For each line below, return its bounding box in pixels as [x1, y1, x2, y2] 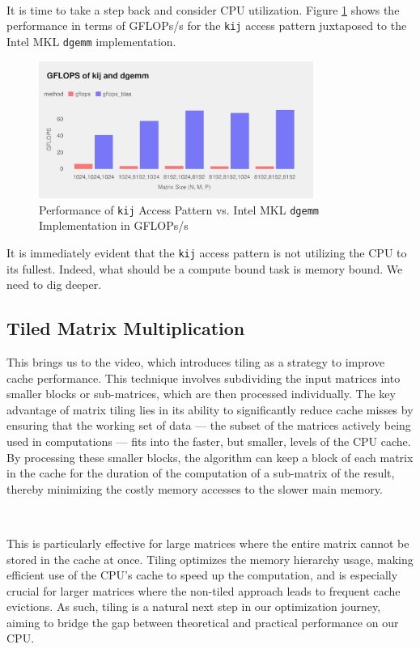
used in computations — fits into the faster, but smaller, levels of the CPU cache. [6, 432, 411, 449]
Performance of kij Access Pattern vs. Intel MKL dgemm [39, 201, 319, 218]
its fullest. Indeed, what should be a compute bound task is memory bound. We [6, 260, 403, 277]
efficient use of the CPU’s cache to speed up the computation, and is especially [6, 566, 398, 583]
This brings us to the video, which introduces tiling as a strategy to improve [6, 353, 385, 370]
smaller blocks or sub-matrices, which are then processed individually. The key [6, 385, 396, 402]
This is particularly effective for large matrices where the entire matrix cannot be [6, 534, 409, 551]
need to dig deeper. [6, 276, 102, 293]
